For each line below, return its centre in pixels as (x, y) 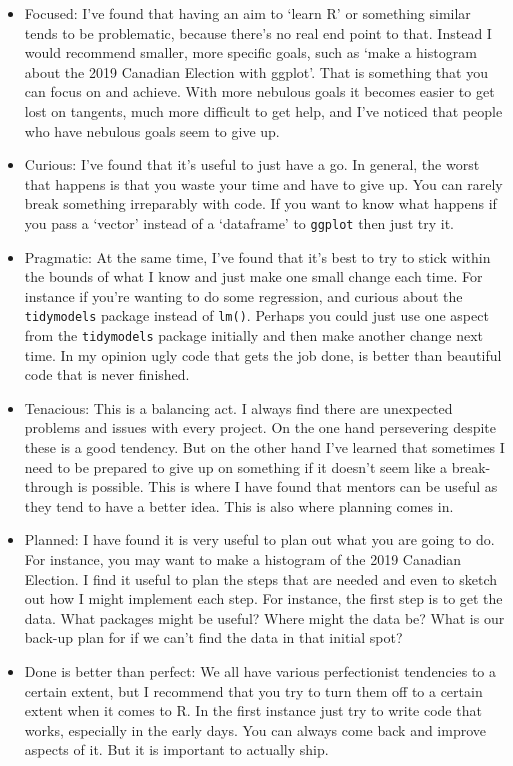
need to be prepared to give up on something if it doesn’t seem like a (236, 466)
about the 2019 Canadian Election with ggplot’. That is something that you (256, 71)
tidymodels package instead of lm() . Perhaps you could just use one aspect (256, 315)
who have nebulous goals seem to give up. (152, 130)
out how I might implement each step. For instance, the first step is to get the (263, 598)
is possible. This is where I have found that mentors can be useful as (287, 486)
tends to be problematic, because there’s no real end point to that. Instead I (258, 32)
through (49, 486)
